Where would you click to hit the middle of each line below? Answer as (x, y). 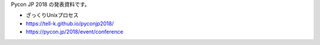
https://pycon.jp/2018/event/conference (75, 32)
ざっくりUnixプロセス (52, 15)
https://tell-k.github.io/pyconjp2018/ (70, 23)
